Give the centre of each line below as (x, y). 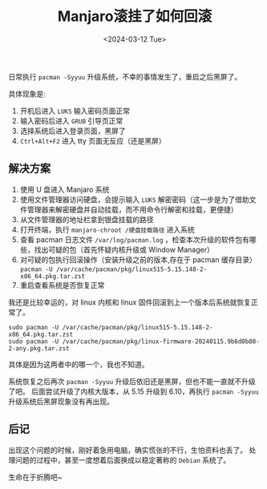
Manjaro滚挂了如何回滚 (135, 16)
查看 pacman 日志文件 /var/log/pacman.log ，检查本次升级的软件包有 (135, 239)
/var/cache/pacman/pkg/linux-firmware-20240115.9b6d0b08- (161, 341)
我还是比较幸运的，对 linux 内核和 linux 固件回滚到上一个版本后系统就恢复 (129, 302)
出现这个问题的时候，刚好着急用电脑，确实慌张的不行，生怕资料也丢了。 (127, 450)
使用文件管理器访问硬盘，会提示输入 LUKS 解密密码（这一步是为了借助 (135, 199)
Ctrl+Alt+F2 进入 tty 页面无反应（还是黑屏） (93, 140)
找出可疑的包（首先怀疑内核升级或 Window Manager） (124, 249)
